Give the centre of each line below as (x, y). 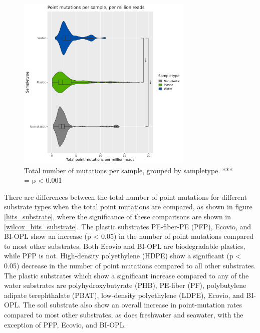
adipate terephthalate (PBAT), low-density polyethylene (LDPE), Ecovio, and (124, 295)
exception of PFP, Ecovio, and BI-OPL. (65, 324)
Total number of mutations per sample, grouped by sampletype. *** (128, 170)
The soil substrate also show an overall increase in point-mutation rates (133, 305)
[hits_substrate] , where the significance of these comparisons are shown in (118, 216)
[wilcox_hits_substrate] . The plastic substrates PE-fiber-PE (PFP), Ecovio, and (128, 226)
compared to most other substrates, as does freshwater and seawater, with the (124, 314)
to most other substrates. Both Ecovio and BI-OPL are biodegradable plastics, (125, 246)
